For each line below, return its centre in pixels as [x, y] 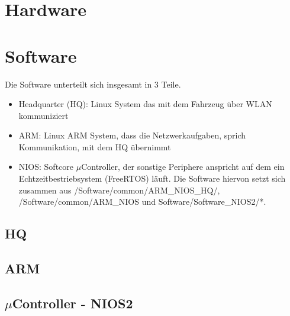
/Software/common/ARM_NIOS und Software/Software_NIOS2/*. [142, 201]
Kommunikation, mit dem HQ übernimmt [95, 146]
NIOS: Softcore [46, 167]
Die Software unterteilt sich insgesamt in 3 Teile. [93, 84]
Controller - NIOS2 [72, 303]
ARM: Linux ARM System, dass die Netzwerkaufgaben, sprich [132, 135]
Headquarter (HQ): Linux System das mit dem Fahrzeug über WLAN [145, 104]
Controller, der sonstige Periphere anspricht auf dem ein [183, 167]
